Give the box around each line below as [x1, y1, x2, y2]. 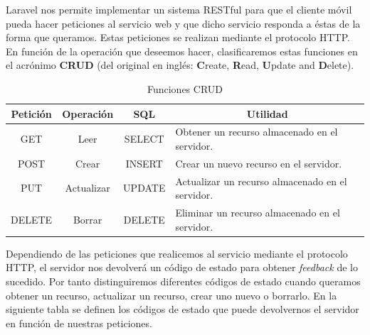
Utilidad [246, 106, 288, 121]
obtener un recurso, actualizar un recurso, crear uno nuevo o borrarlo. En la [6, 287, 337, 302]
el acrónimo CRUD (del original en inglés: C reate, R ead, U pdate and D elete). [6, 57, 354, 72]
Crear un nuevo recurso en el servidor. [175, 155, 342, 170]
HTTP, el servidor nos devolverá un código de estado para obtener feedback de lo [6, 260, 358, 275]
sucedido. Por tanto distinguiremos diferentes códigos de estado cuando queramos [6, 274, 361, 288]
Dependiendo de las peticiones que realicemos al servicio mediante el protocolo [6, 246, 348, 260]
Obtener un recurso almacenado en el [175, 124, 338, 139]
